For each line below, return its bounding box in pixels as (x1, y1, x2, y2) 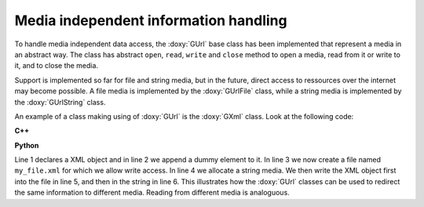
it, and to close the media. (14, 61, 98, 71)
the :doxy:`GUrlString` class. (14, 97, 106, 107)
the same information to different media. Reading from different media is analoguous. (14, 188, 290, 198)
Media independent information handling (14, 12, 287, 29)
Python (14, 140, 39, 150)
